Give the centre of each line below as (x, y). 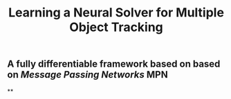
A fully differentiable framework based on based (114, 64)
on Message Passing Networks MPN (87, 75)
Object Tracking (116, 27)
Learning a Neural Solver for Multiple (116, 13)
